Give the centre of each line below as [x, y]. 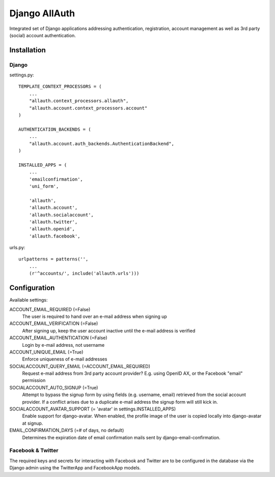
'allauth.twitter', [53, 222]
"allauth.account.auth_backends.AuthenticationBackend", [101, 143]
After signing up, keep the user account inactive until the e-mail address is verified [109, 331]
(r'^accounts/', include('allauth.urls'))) [84, 274]
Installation [28, 50]
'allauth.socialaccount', [61, 215]
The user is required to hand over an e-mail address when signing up [95, 316]
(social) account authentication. [43, 35]
